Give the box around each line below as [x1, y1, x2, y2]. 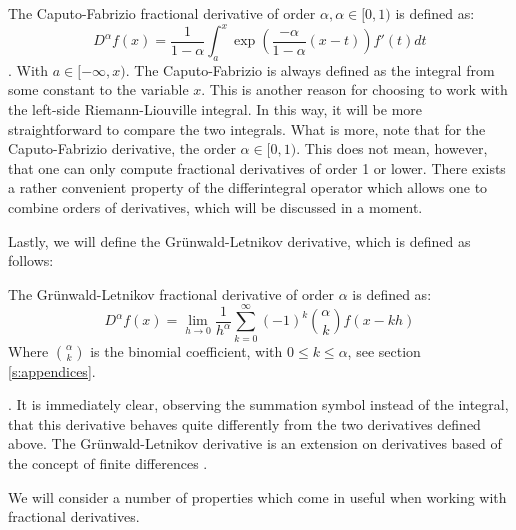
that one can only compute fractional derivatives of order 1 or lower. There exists [8, 157, 506, 178]
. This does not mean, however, [296, 138, 488, 159]
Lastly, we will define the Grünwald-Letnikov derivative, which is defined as [8, 230, 471, 251]
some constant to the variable [8, 79, 189, 100]
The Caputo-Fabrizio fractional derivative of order [8, 3, 316, 23]
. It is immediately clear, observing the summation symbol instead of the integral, [8, 394, 509, 415]
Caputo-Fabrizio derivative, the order [8, 138, 236, 159]
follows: [8, 250, 54, 271]
